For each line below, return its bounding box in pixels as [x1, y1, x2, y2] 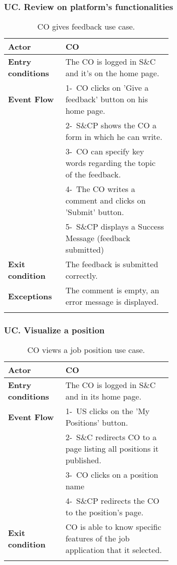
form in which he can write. [65, 131, 162, 143]
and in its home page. [65, 391, 141, 403]
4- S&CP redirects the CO [65, 495, 159, 507]
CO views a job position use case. [27, 344, 145, 356]
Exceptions [8, 290, 52, 302]
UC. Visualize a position [4, 324, 105, 336]
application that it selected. [65, 544, 162, 556]
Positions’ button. [65, 417, 128, 429]
